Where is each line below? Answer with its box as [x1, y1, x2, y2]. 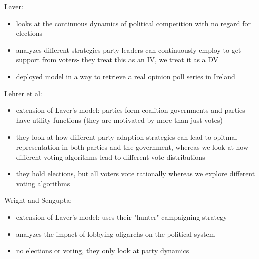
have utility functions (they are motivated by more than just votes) [16, 114, 223, 125]
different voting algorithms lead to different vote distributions [16, 151, 205, 162]
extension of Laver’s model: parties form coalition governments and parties [16, 105, 245, 115]
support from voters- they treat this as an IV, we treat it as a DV [16, 54, 219, 65]
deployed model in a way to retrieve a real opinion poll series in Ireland [16, 71, 235, 81]
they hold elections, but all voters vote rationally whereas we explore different [16, 168, 255, 179]
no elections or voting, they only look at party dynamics [16, 245, 189, 256]
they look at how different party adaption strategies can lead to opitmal [16, 132, 237, 142]
